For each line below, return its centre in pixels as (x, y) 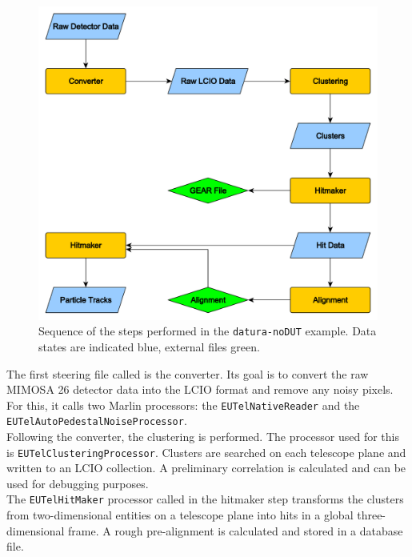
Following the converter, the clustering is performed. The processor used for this (203, 437)
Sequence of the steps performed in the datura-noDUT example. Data (208, 331)
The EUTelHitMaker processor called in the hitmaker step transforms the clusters (205, 499)
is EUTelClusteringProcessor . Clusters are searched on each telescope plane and (206, 452)
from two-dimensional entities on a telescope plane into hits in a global (180, 515)
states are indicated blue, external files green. (149, 346)
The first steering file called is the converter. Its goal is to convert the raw (188, 373)
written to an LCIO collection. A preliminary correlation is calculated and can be (206, 468)
